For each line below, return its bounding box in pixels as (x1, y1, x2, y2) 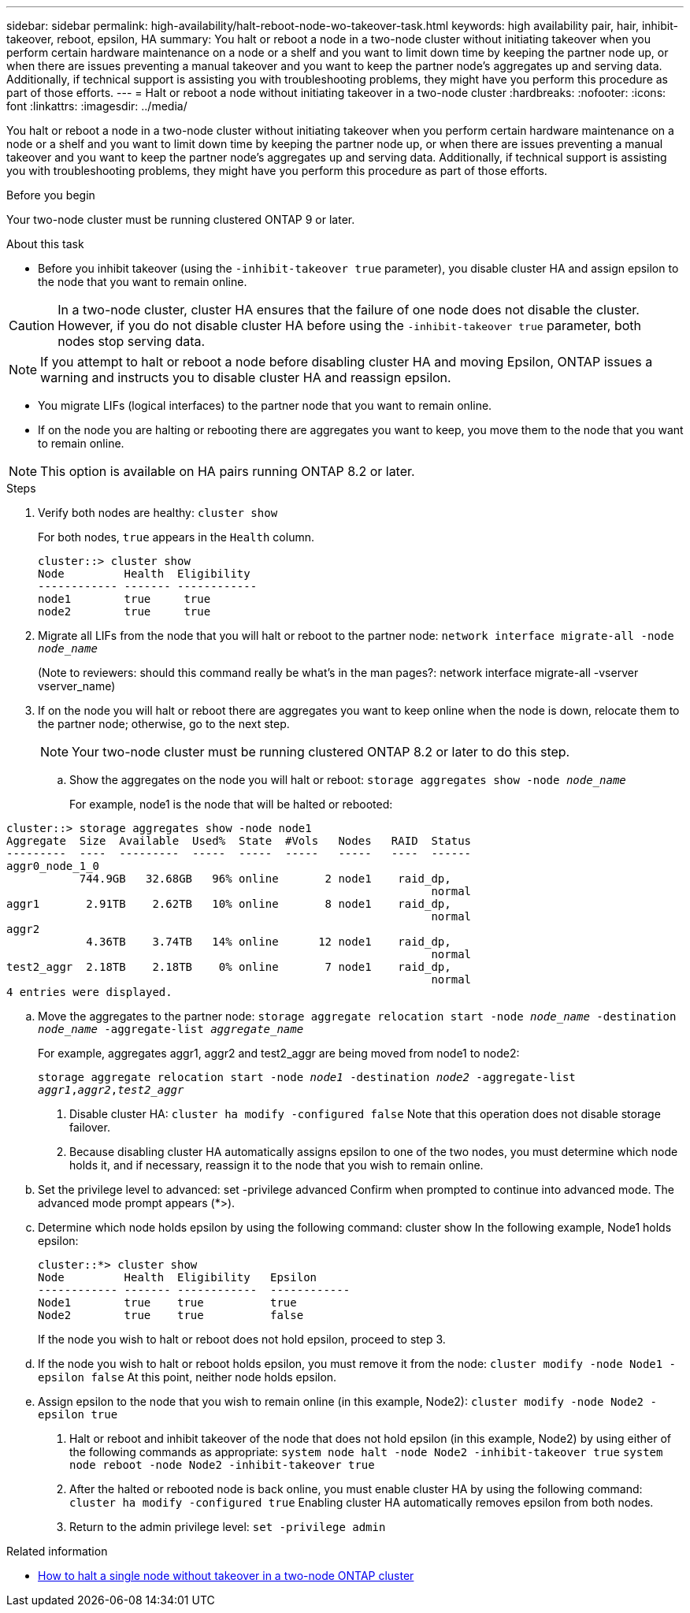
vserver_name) (38, 679, 116, 693)
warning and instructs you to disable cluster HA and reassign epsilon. (40, 370, 451, 385)
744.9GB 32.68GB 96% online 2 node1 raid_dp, (79, 872, 451, 885)
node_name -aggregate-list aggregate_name (38, 1023, 304, 1035)
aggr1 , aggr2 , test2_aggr (38, 1083, 184, 1096)
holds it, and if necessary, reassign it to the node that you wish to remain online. (69, 1158, 484, 1172)
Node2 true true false (38, 1309, 304, 1321)
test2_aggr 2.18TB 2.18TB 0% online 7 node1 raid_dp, (6, 961, 451, 973)
